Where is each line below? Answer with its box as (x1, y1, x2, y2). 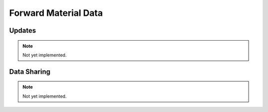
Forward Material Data (9, 7, 103, 18)
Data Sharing (9, 67, 51, 76)
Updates (9, 26, 36, 35)
